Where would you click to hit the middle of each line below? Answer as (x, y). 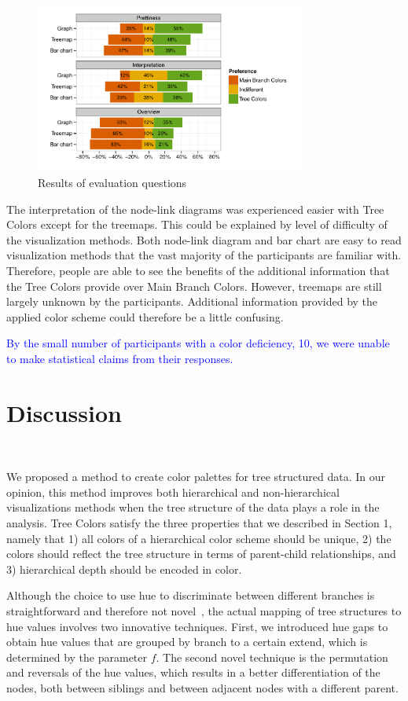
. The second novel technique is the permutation (272, 657)
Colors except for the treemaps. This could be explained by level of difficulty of (197, 224)
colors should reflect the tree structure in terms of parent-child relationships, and (201, 554)
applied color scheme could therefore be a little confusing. (145, 316)
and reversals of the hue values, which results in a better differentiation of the (193, 672)
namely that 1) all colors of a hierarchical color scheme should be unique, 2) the (199, 538)
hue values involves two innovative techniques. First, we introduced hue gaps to (197, 626)
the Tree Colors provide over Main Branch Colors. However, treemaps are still (194, 286)
